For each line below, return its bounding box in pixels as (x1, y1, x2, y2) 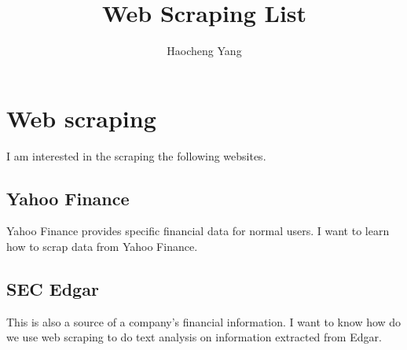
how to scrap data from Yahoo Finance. (6, 238, 198, 255)
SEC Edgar (6, 277, 99, 301)
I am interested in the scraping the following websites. (6, 147, 266, 164)
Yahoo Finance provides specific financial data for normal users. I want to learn (6, 223, 390, 239)
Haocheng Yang (167, 42, 242, 59)
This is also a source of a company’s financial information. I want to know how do (6, 313, 401, 330)
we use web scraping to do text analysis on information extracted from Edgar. (6, 329, 382, 345)
